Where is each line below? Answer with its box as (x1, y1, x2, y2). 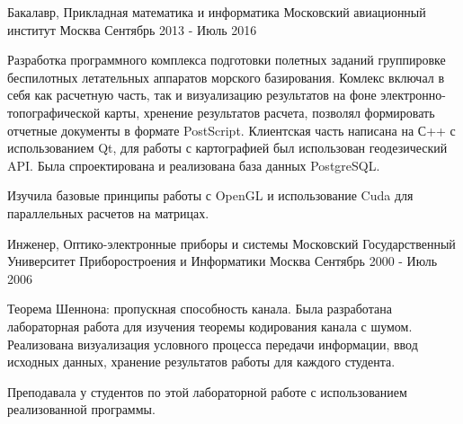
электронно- (380, 85, 446, 104)
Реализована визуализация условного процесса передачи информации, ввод (7, 334, 418, 353)
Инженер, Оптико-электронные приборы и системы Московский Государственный (7, 234, 456, 252)
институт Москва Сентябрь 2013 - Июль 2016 (7, 20, 257, 39)
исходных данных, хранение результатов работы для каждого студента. (7, 352, 396, 371)
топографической (7, 102, 101, 121)
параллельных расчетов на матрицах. (7, 203, 209, 222)
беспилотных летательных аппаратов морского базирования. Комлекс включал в (7, 67, 444, 86)
